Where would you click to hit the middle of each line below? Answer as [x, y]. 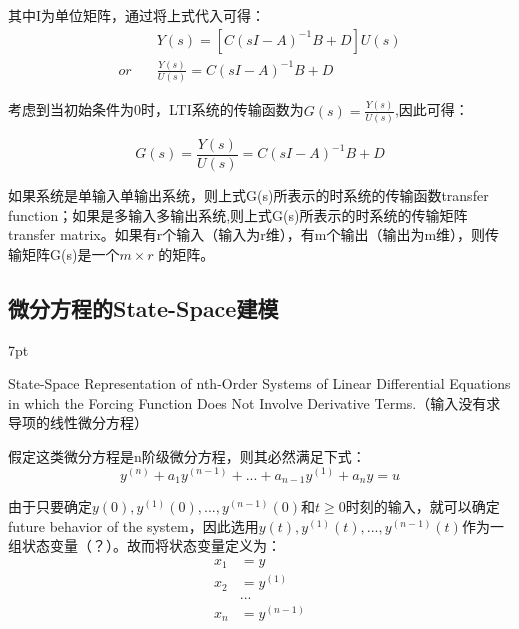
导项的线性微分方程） [78, 422]
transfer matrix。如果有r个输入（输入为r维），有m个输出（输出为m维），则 [247, 234]
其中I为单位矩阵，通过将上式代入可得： [137, 15]
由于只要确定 [50, 505]
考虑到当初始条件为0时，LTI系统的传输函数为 [156, 109]
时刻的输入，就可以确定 [422, 505]
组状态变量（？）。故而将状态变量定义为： [144, 545]
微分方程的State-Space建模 [143, 307]
